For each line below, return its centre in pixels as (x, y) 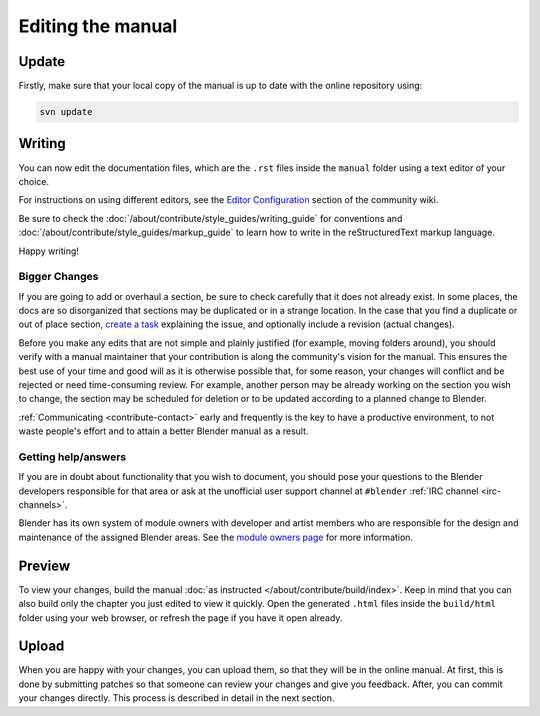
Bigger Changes (58, 277)
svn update (66, 112)
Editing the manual (98, 26)
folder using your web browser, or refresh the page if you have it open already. (180, 617)
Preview (44, 565)
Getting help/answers (72, 457)
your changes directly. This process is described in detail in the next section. (176, 698)
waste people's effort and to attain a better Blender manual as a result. (163, 431)
